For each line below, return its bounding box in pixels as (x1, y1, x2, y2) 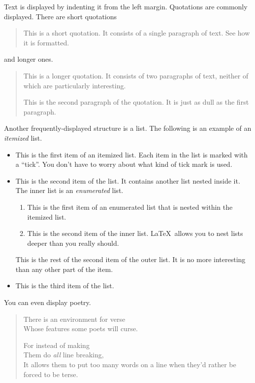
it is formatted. (23, 37, 69, 47)
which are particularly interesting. (23, 80, 126, 90)
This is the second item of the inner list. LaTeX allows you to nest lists (27, 228, 243, 238)
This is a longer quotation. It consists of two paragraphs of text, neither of (23, 70, 249, 80)
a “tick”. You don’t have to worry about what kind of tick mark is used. (15, 159, 232, 169)
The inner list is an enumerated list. (15, 185, 124, 195)
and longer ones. (4, 54, 53, 64)
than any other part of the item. (15, 264, 113, 274)
